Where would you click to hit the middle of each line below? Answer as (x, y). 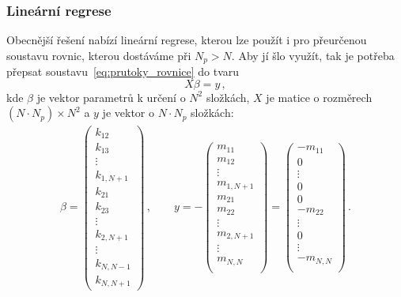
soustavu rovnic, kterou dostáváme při (99, 55)
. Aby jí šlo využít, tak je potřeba (313, 55)
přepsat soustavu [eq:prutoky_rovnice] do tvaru (123, 71)
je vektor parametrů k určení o (111, 97)
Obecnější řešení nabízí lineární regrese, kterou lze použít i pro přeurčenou (187, 40)
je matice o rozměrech (319, 97)
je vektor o (128, 113)
